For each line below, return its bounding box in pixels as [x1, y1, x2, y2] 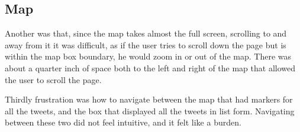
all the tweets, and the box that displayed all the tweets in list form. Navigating [5, 104, 295, 117]
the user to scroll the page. [5, 73, 102, 85]
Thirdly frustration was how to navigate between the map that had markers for [5, 93, 293, 105]
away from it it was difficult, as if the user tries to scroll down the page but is [5, 38, 286, 51]
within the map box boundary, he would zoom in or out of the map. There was [5, 50, 291, 62]
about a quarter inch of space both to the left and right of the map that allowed [5, 61, 295, 74]
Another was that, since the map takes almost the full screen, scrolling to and [5, 27, 287, 39]
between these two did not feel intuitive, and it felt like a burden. [5, 116, 241, 128]
